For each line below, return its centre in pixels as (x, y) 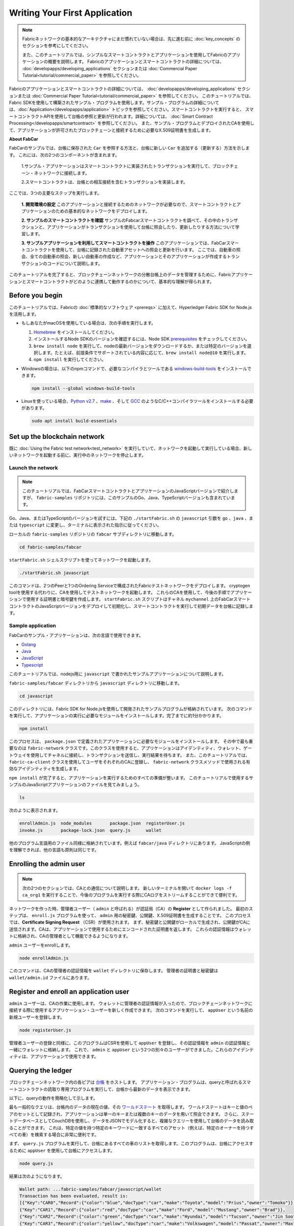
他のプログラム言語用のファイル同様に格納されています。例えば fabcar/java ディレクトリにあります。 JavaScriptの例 (130, 843)
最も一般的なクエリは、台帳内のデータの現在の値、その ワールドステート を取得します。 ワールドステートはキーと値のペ (131, 1107)
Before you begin (36, 295)
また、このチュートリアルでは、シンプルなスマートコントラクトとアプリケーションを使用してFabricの (125, 54)
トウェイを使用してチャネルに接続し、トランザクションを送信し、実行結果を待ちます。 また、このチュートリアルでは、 (129, 755)
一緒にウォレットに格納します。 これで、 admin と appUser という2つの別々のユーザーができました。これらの (121, 1049)
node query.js (36, 1163)
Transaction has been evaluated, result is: (74, 1196)
